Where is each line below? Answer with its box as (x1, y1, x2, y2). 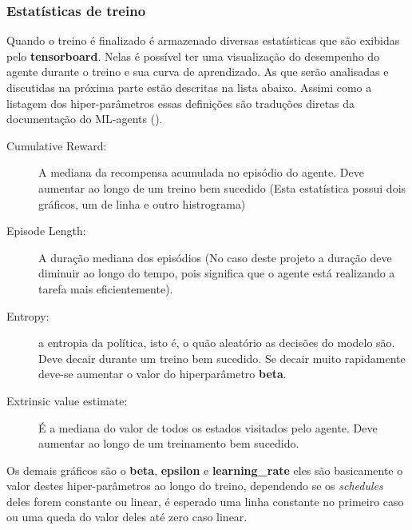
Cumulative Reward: (6, 137, 107, 153)
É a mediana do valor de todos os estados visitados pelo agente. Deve (38, 419, 378, 436)
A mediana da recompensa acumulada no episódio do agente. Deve (38, 164, 364, 181)
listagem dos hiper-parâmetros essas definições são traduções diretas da (6, 94, 355, 111)
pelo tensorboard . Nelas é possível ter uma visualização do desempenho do (6, 47, 380, 64)
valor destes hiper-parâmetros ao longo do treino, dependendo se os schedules (6, 477, 383, 494)
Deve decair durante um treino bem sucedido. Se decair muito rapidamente (38, 349, 406, 366)
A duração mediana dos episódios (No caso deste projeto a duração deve (38, 249, 392, 265)
